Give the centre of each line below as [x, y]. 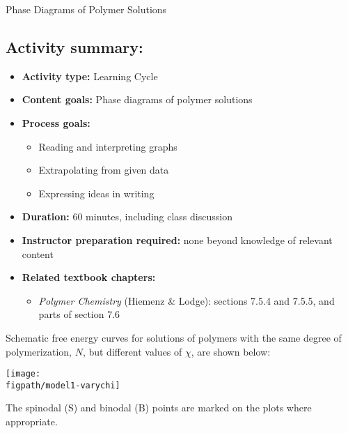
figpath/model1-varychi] [63, 385]
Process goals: [56, 122]
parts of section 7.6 [79, 314]
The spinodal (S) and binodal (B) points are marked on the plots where [159, 408]
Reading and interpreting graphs [108, 146]
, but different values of [132, 351]
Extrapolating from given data [104, 170]
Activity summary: [74, 46]
